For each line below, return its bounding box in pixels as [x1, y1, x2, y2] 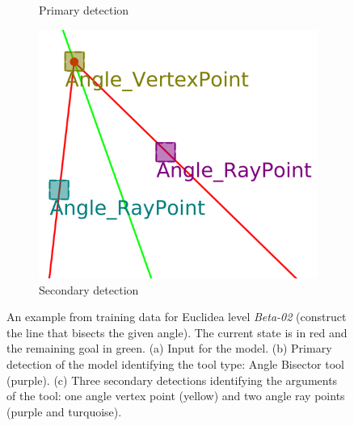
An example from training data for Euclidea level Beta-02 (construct [6, 308, 347, 325]
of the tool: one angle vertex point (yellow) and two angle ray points [6, 387, 345, 404]
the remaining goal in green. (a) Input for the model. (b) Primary [6, 340, 332, 357]
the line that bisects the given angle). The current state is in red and [6, 324, 348, 340]
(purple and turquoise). [6, 403, 122, 420]
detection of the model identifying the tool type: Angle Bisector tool [6, 355, 344, 372]
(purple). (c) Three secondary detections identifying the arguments [6, 371, 338, 388]
